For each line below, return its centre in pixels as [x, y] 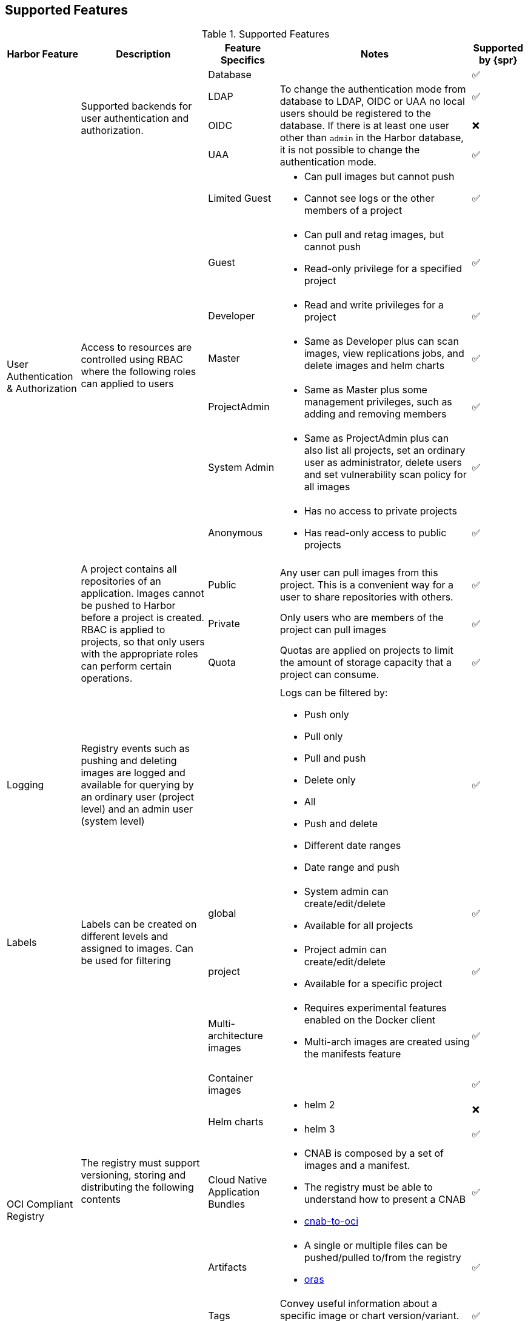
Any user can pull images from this [359, 573]
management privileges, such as [378, 402]
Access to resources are [136, 348]
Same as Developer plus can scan [381, 341]
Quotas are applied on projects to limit [366, 651]
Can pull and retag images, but [374, 235]
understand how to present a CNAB [385, 1200]
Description [143, 54]
